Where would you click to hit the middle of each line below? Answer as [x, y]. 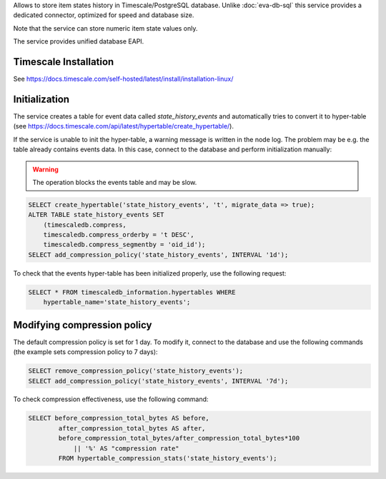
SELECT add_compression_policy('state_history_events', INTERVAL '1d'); [158, 254]
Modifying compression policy [83, 325]
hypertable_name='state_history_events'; [117, 302]
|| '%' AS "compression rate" [126, 448]
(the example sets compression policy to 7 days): [85, 352]
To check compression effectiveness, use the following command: [111, 399]
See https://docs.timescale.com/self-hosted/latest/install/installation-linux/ [123, 79]
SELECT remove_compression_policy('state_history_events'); [136, 371]
